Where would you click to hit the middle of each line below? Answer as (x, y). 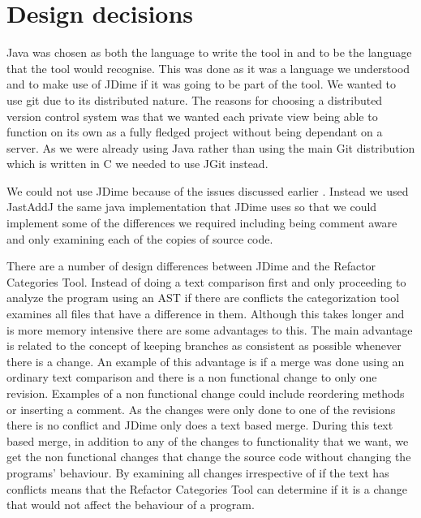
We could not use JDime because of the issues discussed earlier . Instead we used (208, 190)
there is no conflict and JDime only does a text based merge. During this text (200, 425)
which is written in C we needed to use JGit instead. (137, 164)
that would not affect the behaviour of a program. (131, 505)
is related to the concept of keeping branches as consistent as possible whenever (204, 345)
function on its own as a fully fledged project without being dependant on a (195, 132)
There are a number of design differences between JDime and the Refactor (191, 266)
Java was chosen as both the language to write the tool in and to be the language (209, 52)
